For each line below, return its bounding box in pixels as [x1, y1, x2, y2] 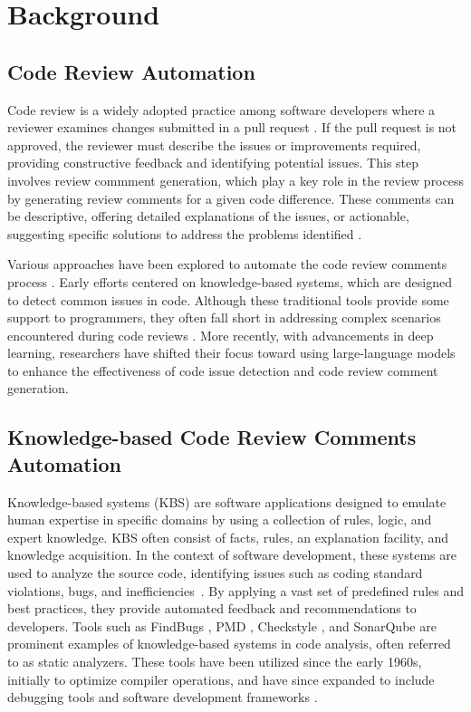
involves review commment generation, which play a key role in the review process [7, 170, 464, 189]
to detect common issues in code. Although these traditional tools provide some [7, 290, 449, 309]
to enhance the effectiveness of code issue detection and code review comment [7, 361, 438, 380]
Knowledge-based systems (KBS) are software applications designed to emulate [7, 492, 447, 511]
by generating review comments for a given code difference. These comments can [7, 188, 455, 207]
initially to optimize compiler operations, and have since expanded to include [7, 669, 435, 688]
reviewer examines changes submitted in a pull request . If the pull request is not [7, 118, 457, 137]
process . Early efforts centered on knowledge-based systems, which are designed [7, 272, 452, 291]
